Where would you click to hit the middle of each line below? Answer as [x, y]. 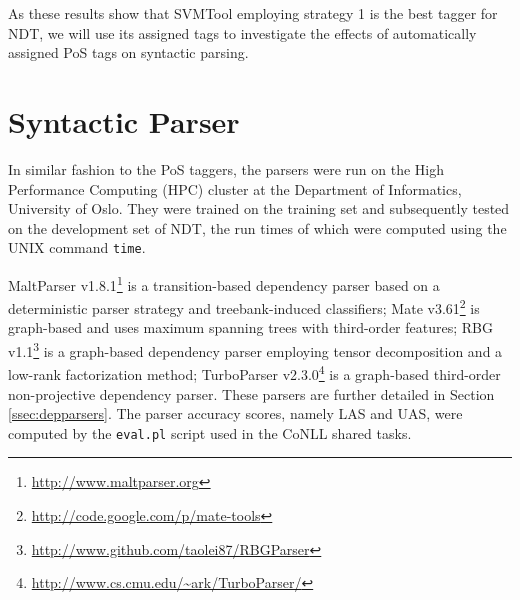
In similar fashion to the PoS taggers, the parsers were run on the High [226, 168]
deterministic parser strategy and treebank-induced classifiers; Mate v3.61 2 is [244, 306]
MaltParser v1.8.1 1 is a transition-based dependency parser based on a [224, 283]
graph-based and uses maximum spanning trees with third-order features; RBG [250, 327]
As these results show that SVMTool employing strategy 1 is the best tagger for [253, 13]
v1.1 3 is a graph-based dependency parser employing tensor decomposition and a [255, 349]
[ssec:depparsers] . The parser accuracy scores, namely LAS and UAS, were [235, 413]
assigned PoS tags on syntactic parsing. [128, 52]
